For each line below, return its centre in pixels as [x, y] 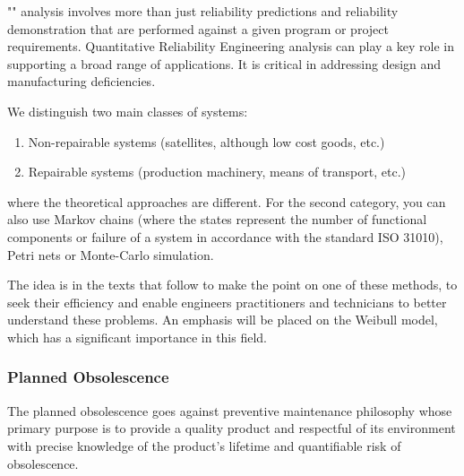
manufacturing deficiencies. [82, 81]
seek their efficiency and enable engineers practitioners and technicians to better [227, 302]
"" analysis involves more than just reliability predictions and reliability [203, 11]
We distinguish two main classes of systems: [128, 111]
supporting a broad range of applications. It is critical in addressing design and [224, 63]
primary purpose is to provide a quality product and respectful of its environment [232, 428]
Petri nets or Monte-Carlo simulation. [111, 254]
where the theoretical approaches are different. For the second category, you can [227, 201]
